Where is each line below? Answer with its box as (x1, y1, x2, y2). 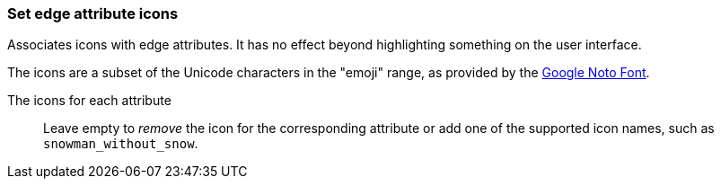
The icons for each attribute (7, 93, 171, 109)
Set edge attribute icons (7, 4, 179, 22)
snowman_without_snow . (43, 136, 198, 152)
